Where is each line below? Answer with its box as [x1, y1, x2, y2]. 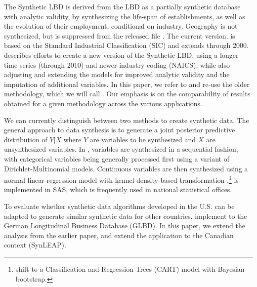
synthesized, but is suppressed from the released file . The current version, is [4, 30, 235, 41]
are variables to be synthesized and [89, 134, 196, 144]
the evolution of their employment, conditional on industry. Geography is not [4, 21, 238, 31]
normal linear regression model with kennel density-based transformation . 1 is [4, 173, 239, 185]
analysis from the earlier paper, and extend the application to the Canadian [4, 230, 234, 240]
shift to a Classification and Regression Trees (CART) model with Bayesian [15, 263, 245, 274]
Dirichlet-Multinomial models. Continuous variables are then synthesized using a [4, 163, 248, 173]
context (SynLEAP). [4, 240, 66, 250]
